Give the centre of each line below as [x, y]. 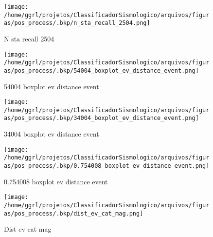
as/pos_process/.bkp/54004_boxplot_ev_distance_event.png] [101, 70]
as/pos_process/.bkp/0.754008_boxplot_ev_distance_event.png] [107, 166]
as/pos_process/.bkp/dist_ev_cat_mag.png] [74, 213]
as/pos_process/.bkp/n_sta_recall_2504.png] [77, 23]
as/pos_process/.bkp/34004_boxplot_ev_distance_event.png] [101, 118]
